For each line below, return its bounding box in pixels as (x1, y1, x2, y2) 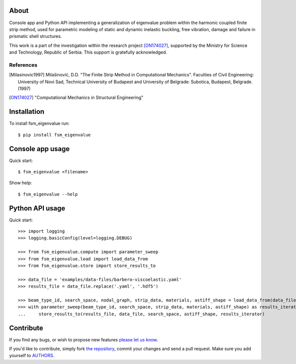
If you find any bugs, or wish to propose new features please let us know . (9, 336, 158, 342)
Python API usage (9, 204, 66, 212)
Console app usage (9, 144, 70, 153)
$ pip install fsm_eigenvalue (18, 132, 91, 137)
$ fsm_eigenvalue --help (18, 191, 78, 197)
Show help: (9, 180, 32, 186)
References (9, 62, 37, 68)
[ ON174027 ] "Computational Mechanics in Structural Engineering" (9, 95, 144, 100)
